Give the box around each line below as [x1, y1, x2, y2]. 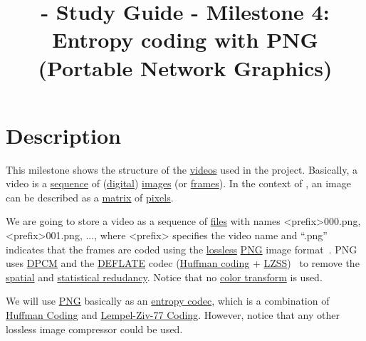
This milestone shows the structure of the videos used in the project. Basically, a [6, 162, 358, 177]
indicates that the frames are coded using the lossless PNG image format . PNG [6, 241, 357, 256]
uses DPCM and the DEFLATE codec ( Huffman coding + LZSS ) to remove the [6, 256, 360, 271]
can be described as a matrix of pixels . [6, 189, 174, 204]
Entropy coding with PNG [52, 25, 318, 54]
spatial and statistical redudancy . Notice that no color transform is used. [6, 269, 323, 284]
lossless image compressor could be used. [6, 321, 183, 336]
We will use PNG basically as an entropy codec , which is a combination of [6, 293, 330, 308]
